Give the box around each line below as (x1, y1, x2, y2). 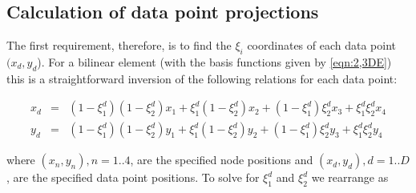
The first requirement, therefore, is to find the (6, 37, 232, 54)
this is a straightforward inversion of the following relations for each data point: (6, 70, 398, 86)
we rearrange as (311, 169, 389, 186)
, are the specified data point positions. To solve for (6, 169, 260, 186)
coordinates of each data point (247, 37, 397, 54)
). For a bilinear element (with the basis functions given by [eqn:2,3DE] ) (37, 54, 392, 70)
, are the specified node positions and (130, 151, 313, 168)
